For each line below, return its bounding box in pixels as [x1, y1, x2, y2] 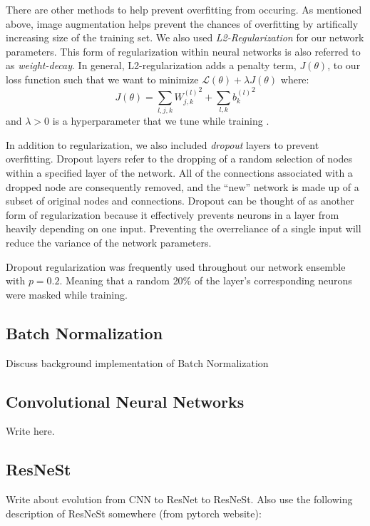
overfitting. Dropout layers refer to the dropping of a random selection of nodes [6, 151, 353, 166]
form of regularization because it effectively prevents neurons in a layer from [6, 207, 339, 222]
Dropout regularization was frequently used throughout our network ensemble [6, 259, 346, 274]
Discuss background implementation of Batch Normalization [6, 355, 269, 370]
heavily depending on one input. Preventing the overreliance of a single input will [6, 221, 361, 236]
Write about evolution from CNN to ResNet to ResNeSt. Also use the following [6, 492, 353, 507]
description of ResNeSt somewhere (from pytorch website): [6, 505, 262, 520]
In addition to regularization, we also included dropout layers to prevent [6, 137, 319, 152]
